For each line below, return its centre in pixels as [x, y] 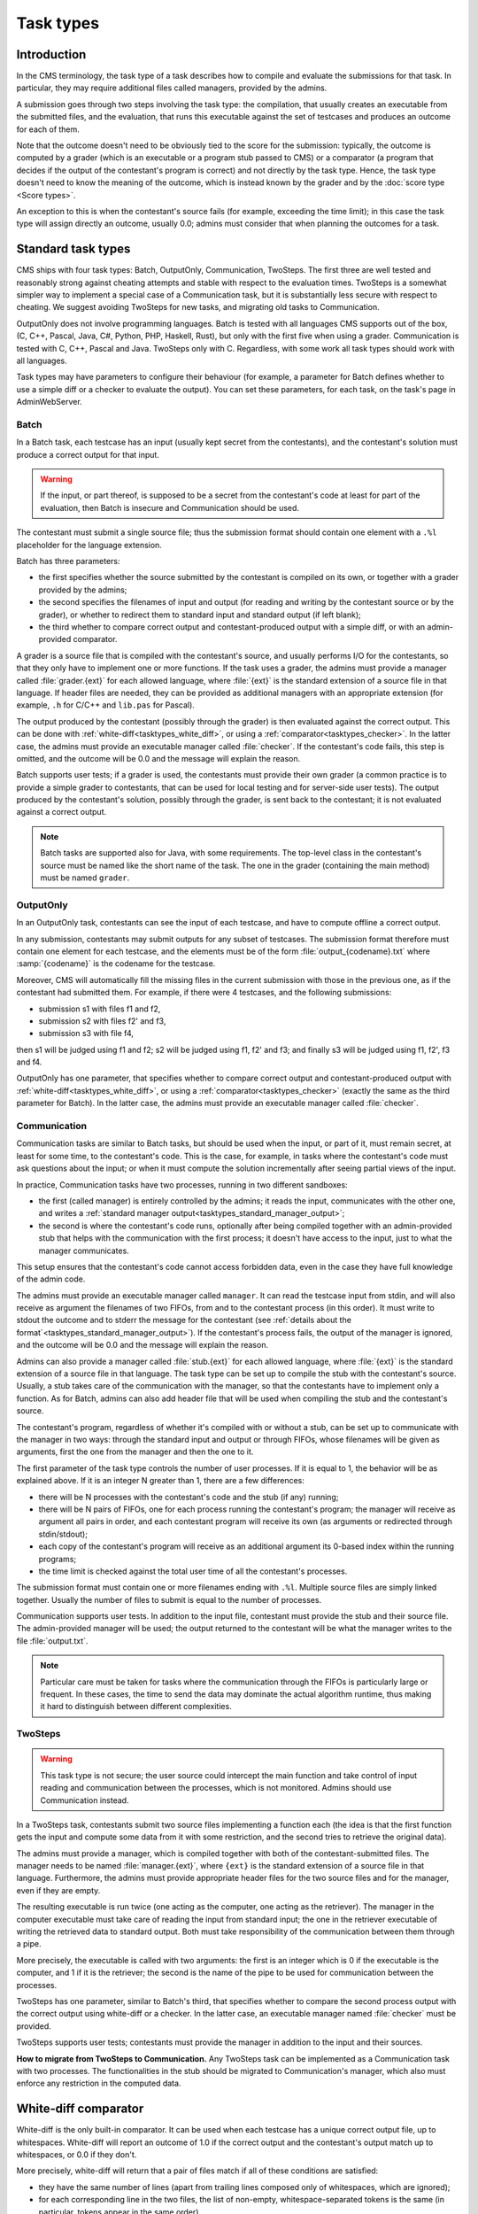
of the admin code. [51, 1279]
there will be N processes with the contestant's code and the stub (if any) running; [189, 1497]
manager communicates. [84, 1250]
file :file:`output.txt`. [52, 1641]
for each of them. [48, 129]
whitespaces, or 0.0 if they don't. [77, 2155]
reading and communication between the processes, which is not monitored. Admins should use [216, 1788]
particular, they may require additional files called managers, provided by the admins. [172, 88]
